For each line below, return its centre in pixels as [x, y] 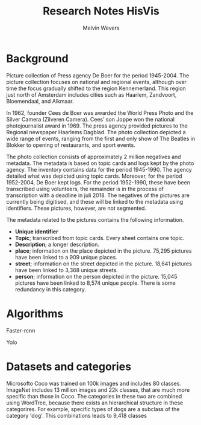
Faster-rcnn [21, 330]
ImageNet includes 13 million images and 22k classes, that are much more [98, 390]
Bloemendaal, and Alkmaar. [40, 101]
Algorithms [35, 313]
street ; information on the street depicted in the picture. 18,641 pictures [104, 264]
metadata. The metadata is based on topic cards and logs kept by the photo [100, 163]
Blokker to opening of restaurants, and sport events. [71, 145]
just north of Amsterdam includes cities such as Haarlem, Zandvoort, [91, 94]
